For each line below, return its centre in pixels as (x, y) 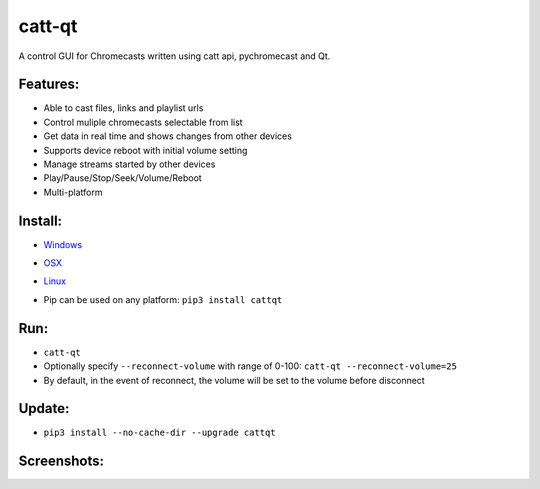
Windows (63, 244)
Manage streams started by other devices (129, 164)
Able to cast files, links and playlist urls (123, 108)
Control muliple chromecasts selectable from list (143, 122)
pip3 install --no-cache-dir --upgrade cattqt (159, 433)
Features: (49, 84)
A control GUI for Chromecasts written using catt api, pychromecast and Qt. (174, 56)
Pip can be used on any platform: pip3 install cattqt (163, 299)
